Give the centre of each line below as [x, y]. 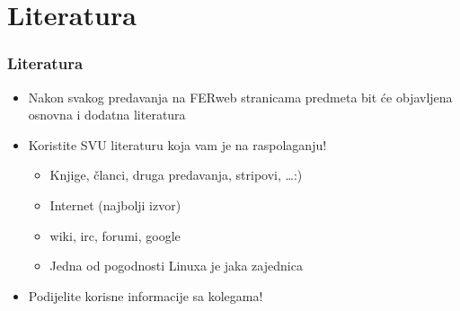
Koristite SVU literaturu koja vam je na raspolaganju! [177, 144]
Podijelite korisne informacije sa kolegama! [146, 295]
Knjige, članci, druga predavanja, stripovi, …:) [176, 175]
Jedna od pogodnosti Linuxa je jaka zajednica [176, 266]
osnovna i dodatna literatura [107, 115]
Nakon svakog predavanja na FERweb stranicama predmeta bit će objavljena [240, 97]
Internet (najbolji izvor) [115, 204]
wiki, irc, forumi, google [115, 235]
